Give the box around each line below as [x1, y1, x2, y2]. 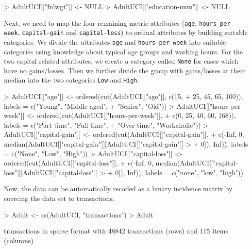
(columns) [4, 235, 34, 245]
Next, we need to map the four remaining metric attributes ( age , [4, 17, 197, 28]
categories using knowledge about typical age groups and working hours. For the [4, 46, 243, 56]
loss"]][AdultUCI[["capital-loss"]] [4, 167, 98, 177]
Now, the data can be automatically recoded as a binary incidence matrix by [4, 183, 233, 194]
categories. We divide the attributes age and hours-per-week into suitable [4, 36, 226, 47]
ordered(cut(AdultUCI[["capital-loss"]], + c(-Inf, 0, [4, 158, 153, 168]
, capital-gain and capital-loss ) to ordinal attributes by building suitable [17, 27, 248, 37]
